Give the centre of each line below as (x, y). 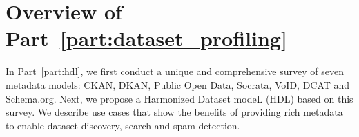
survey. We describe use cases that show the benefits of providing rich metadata (174, 112)
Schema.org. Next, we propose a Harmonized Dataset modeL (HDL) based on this (179, 98)
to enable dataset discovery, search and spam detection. (123, 125)
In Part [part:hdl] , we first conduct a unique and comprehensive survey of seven (175, 71)
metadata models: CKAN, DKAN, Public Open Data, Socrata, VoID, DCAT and (178, 84)
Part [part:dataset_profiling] (146, 38)
